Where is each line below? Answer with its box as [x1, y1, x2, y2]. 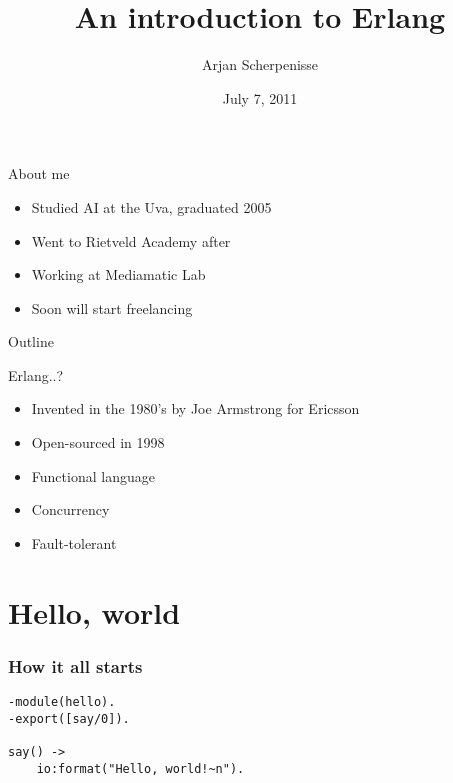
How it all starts [8, 653, 143, 678]
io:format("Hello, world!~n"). [36, 761, 245, 776]
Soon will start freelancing [31, 297, 193, 318]
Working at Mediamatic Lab [31, 264, 206, 285]
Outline [8, 331, 54, 352]
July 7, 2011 [222, 87, 298, 108]
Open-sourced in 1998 [31, 432, 165, 453]
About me [8, 163, 70, 184]
